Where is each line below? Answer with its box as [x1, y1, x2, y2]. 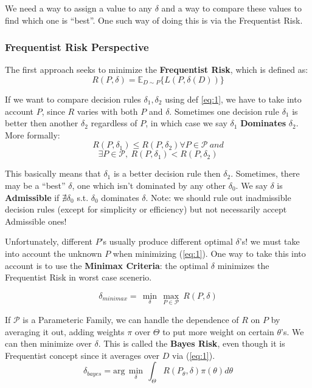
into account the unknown [5, 247, 102, 259]
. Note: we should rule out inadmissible [145, 191, 291, 203]
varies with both [77, 104, 138, 117]
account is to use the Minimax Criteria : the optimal [5, 259, 209, 271]
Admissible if [5, 191, 60, 203]
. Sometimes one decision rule [169, 104, 279, 117]
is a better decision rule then [113, 167, 221, 180]
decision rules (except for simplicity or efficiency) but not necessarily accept [5, 203, 287, 216]
